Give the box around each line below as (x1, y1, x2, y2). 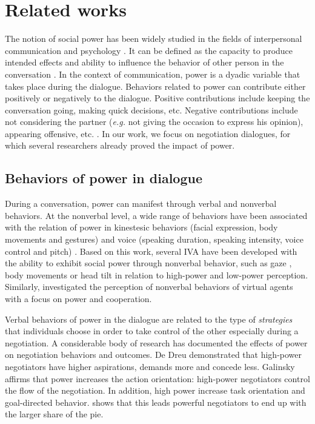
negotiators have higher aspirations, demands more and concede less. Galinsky (5, 360, 295, 372)
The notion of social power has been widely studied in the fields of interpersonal (5, 32, 302, 45)
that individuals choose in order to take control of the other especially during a (5, 325, 299, 337)
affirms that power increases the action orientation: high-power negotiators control (5, 372, 310, 385)
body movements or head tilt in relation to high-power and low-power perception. (5, 268, 308, 281)
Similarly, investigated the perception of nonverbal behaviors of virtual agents (5, 280, 293, 293)
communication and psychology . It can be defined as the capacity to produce (5, 44, 293, 56)
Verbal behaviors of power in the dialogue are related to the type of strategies (5, 312, 293, 325)
